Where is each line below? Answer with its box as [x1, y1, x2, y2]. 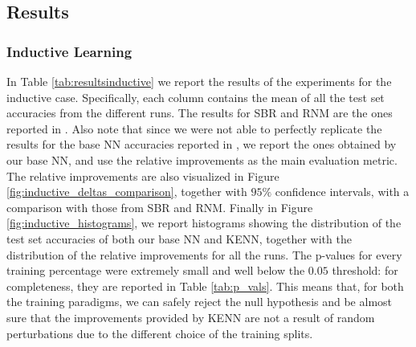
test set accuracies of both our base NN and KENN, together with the [6, 230, 352, 247]
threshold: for [332, 262, 398, 279]
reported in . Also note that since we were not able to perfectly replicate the [6, 120, 382, 137]
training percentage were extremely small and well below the [6, 262, 305, 279]
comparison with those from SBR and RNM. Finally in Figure [6, 198, 313, 215]
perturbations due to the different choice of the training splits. [6, 325, 313, 341]
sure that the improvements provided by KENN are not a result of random [6, 308, 375, 325]
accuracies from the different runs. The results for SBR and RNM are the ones [6, 104, 393, 121]
